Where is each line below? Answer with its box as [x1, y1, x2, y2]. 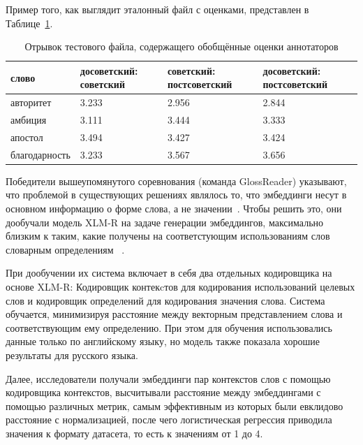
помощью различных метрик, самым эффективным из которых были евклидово [6, 398, 343, 413]
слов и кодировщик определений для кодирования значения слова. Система [6, 293, 325, 307]
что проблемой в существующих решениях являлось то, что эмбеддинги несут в [6, 187, 347, 202]
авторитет [10, 95, 52, 110]
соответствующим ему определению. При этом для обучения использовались [6, 320, 332, 335]
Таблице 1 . [6, 15, 53, 30]
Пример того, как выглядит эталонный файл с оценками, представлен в [6, 2, 309, 16]
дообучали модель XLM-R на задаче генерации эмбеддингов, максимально [6, 214, 324, 229]
